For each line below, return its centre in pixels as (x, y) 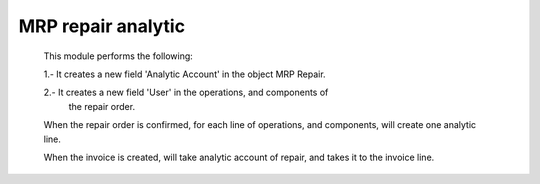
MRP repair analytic (101, 26)
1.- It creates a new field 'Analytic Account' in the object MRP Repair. (184, 74)
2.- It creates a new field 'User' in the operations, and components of (186, 92)
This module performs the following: (118, 56)
